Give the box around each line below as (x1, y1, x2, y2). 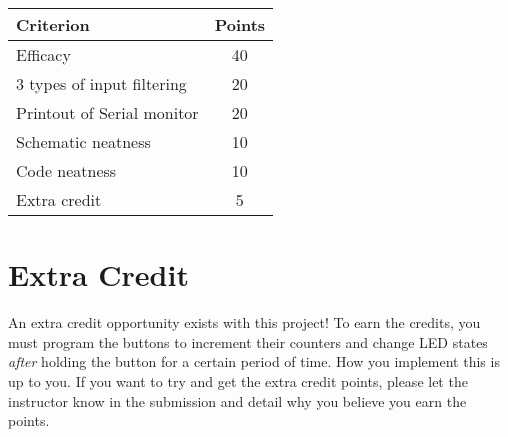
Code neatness (16, 159, 117, 182)
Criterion (16, 13, 90, 36)
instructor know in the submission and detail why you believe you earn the (8, 390, 467, 411)
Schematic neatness (16, 130, 151, 153)
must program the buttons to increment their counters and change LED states (8, 331, 488, 352)
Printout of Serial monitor (16, 101, 199, 124)
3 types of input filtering (16, 72, 187, 95)
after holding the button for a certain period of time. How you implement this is (8, 351, 500, 372)
